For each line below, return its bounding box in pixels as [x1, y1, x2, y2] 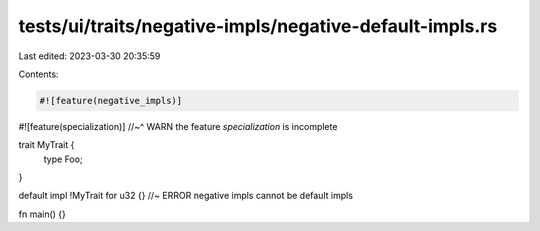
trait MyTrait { [18, 139, 75, 151]
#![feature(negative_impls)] [39, 95, 183, 106]
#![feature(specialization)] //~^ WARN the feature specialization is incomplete [18, 120, 338, 132]
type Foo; [43, 153, 84, 165]
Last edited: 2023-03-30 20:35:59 [18, 50, 161, 62]
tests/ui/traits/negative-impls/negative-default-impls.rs [18, 15, 498, 37]
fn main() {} [18, 208, 67, 220]
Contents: [18, 68, 59, 80]
